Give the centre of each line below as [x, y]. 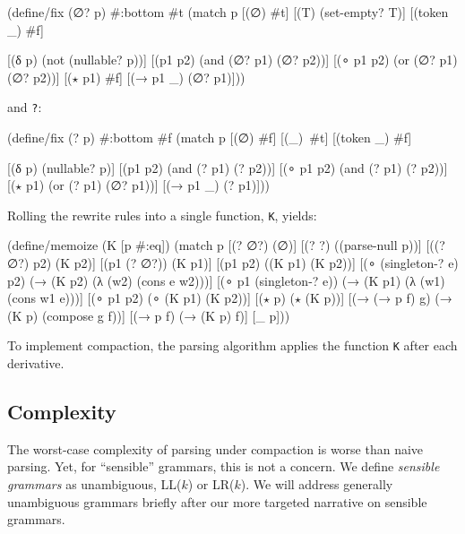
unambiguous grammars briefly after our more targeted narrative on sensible [217, 501]
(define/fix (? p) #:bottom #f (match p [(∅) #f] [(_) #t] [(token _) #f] [210, 138]
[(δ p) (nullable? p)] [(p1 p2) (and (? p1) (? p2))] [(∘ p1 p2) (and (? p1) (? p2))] [228, 167]
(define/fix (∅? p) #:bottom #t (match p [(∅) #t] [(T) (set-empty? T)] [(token [228, 12]
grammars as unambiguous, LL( [95, 484]
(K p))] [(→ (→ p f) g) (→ [379, 298]
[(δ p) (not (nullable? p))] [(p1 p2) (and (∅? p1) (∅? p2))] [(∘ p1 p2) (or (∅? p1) [232, 60]
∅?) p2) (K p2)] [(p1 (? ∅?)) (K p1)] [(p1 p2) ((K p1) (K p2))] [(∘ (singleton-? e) [233, 263]
